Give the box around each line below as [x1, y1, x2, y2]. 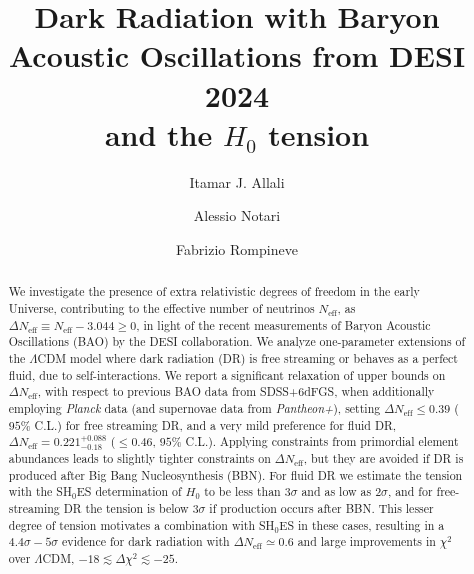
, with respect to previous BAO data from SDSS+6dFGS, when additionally [37, 383, 435, 400]
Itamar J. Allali [189, 171, 285, 192]
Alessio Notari [193, 205, 281, 226]
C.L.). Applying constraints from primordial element [185, 433, 459, 450]
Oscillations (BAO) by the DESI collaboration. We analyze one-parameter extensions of [8, 333, 466, 350]
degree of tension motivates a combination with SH [8, 516, 275, 533]
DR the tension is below [63, 499, 189, 516]
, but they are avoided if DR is [303, 449, 464, 466]
